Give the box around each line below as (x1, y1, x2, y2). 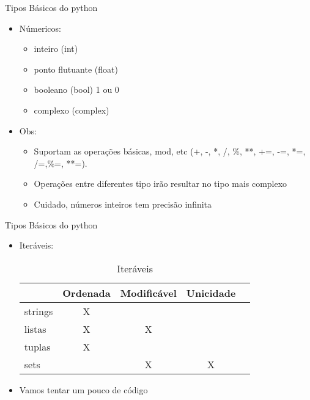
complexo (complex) (34, 103, 109, 116)
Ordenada (62, 285, 111, 300)
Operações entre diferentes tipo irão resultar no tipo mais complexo (34, 177, 287, 190)
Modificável (120, 285, 177, 300)
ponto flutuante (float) (34, 62, 118, 75)
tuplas (24, 339, 51, 354)
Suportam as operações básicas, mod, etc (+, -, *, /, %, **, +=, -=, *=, (34, 145, 306, 158)
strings (24, 304, 53, 318)
